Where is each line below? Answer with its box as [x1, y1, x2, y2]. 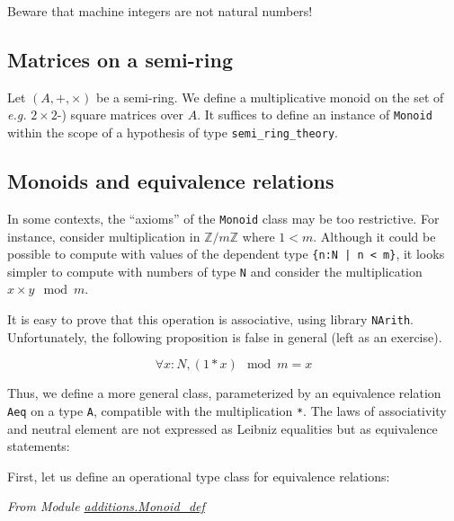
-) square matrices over [57, 105, 183, 124]
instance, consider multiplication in [7, 226, 200, 245]
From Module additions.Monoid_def [7, 497, 205, 516]
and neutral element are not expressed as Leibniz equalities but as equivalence [7, 419, 438, 437]
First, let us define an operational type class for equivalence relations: [7, 466, 390, 485]
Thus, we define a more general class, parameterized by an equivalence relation [7, 384, 441, 402]
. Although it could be [313, 226, 436, 245]
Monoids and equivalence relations [7, 167, 334, 195]
